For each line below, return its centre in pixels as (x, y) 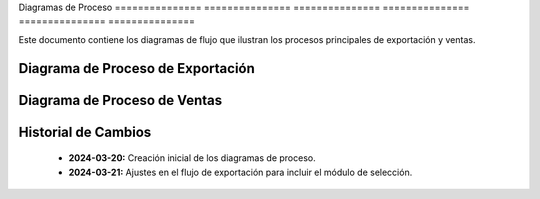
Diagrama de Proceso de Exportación (136, 68)
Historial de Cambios (85, 131)
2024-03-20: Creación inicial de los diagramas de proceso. (192, 158)
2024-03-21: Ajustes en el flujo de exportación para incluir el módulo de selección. (240, 172)
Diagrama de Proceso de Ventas (120, 100)
